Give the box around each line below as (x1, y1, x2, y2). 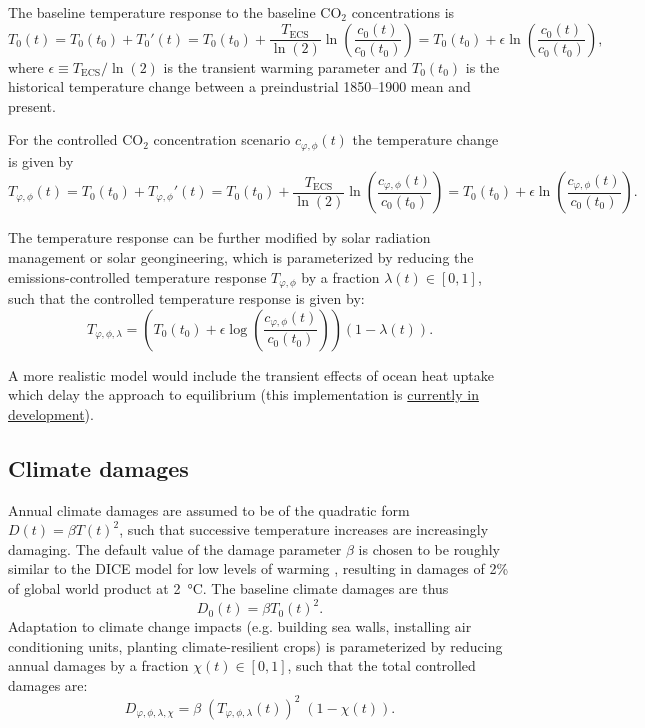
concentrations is (351, 2, 455, 22)
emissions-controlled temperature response (8, 266, 267, 287)
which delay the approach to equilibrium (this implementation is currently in (8, 384, 479, 405)
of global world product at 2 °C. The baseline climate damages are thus (8, 578, 449, 599)
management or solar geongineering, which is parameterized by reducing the (8, 247, 474, 268)
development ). (8, 403, 94, 424)
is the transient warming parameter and (163, 56, 408, 77)
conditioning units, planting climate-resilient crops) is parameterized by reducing (8, 635, 503, 656)
